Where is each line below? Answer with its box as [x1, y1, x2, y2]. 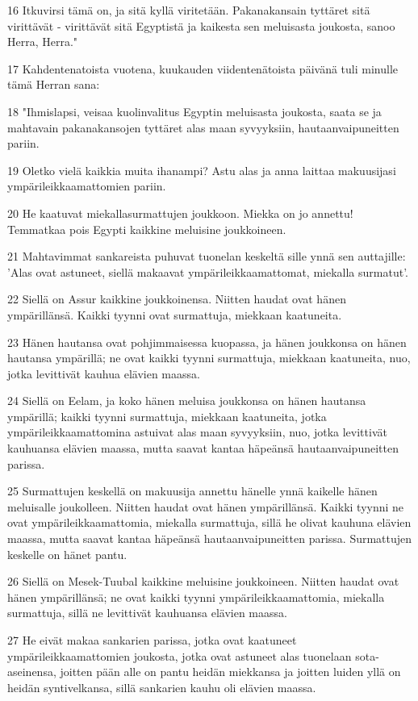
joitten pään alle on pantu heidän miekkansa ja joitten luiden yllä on [60, 663, 401, 680]
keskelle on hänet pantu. [7, 545, 127, 562]
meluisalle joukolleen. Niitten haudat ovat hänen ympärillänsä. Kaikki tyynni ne [7, 498, 404, 515]
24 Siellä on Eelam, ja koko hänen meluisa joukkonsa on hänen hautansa [7, 392, 366, 409]
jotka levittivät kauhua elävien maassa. [7, 365, 200, 382]
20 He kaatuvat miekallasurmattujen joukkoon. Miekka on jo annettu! [7, 204, 353, 221]
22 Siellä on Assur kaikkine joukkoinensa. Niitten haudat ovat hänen [7, 290, 346, 307]
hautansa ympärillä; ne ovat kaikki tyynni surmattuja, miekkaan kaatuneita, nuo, [7, 349, 411, 366]
